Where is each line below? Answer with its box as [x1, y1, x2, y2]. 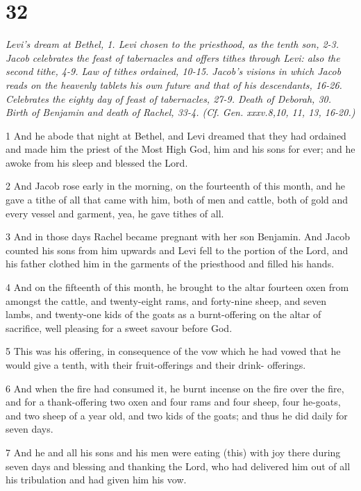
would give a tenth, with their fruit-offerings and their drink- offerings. [6, 358, 306, 372]
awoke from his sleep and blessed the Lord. [6, 155, 188, 169]
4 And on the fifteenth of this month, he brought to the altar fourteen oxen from [6, 280, 349, 294]
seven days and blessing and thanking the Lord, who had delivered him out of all [6, 458, 351, 473]
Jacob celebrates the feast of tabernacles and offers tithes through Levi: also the [6, 50, 340, 65]
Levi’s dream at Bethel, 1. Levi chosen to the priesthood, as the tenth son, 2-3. [6, 37, 339, 51]
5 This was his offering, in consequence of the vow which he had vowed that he [6, 344, 341, 358]
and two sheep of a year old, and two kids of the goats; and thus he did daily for [6, 408, 348, 422]
